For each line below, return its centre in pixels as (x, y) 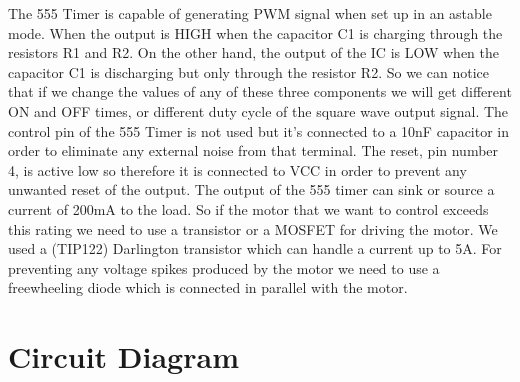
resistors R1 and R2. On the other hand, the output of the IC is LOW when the (254, 52)
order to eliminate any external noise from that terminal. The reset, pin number (253, 150)
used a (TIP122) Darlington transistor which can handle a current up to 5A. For (255, 248)
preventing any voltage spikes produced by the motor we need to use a (224, 267)
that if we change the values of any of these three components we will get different (260, 91)
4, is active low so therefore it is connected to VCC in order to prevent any (237, 169)
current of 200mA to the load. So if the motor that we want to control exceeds (248, 208)
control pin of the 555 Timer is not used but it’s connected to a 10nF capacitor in (259, 130)
